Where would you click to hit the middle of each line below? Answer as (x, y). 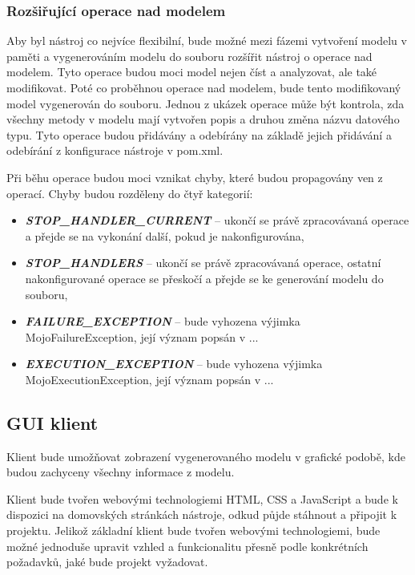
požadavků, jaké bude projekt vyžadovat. (107, 562)
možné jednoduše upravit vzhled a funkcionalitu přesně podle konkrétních (187, 546)
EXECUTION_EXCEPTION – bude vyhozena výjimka (174, 364)
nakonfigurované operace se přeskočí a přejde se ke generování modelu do (204, 278)
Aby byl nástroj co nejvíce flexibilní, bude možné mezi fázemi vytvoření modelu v (207, 40)
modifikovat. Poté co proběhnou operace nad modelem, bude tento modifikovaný (204, 87)
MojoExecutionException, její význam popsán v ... (149, 379)
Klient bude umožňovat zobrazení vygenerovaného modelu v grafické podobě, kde (206, 456)
